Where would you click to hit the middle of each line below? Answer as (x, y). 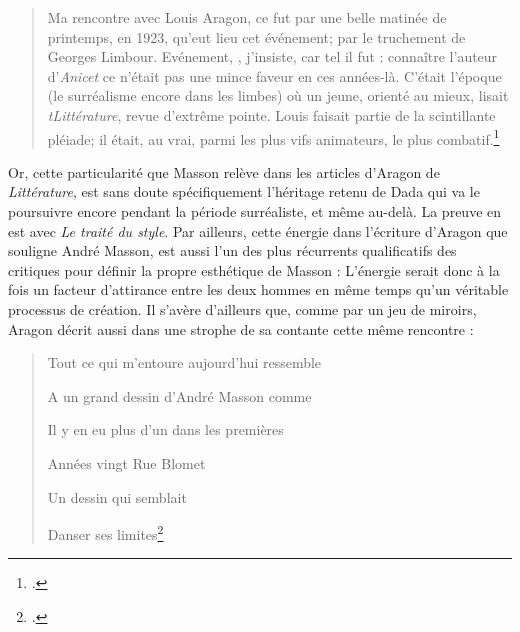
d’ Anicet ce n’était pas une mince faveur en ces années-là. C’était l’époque (274, 75)
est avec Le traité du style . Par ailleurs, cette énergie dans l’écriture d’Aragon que (258, 230)
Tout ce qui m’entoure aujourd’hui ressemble (184, 362)
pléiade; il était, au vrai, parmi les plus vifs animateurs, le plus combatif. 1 (273, 137)
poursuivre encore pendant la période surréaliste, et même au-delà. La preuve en (255, 211)
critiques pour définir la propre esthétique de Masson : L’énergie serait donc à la (254, 269)
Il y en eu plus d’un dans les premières (165, 429)
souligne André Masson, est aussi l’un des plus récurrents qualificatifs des (232, 250)
